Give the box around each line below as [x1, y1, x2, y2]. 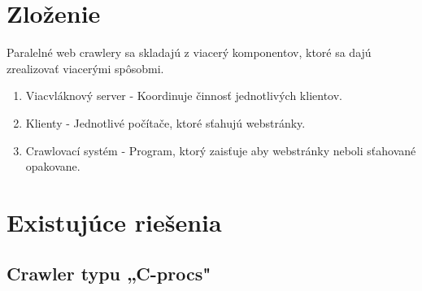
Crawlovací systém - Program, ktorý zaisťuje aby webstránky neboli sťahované [25, 141, 416, 159]
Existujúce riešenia [7, 205, 222, 238]
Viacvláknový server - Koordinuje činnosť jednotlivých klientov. [25, 87, 342, 104]
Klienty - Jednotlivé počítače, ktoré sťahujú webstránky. [25, 114, 306, 131]
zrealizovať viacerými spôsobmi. [7, 59, 164, 76]
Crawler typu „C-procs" [7, 261, 211, 286]
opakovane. [25, 158, 80, 175]
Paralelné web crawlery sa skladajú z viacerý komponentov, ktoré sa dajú [7, 44, 372, 61]
